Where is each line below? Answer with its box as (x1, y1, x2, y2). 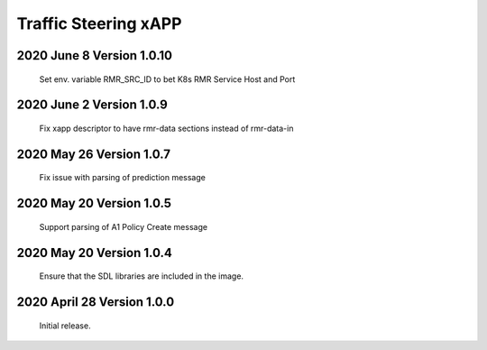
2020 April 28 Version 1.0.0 (16, 294, 175, 309)
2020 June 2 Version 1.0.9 (16, 97, 169, 113)
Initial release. (39, 320, 91, 331)
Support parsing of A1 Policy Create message (39, 221, 207, 232)
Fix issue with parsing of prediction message (39, 172, 207, 183)
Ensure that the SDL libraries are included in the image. (39, 271, 243, 281)
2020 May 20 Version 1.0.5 (16, 196, 171, 211)
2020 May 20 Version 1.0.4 (16, 244, 173, 261)
